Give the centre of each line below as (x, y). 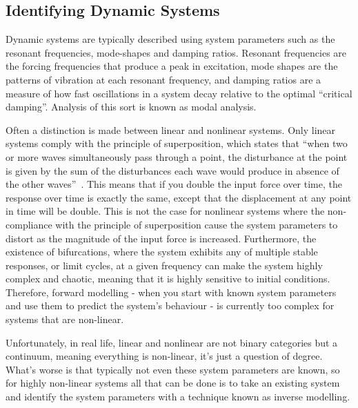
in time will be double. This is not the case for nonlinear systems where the (165, 211)
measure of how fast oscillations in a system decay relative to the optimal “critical (179, 93)
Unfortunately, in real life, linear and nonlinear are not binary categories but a (172, 342)
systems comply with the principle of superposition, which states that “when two (177, 143)
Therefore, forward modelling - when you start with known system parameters (171, 292)
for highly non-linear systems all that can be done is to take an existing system (173, 383)
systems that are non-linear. (65, 319)
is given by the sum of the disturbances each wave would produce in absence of (172, 170)
